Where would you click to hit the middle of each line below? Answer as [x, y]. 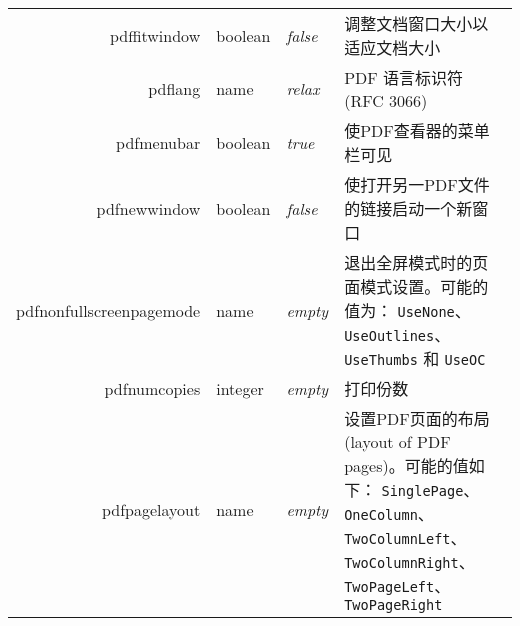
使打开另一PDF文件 [417, 184]
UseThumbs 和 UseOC [415, 358]
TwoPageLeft [389, 587]
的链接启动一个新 [408, 208]
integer [240, 388]
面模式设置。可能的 [416, 286]
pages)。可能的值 [406, 465]
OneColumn [381, 515]
